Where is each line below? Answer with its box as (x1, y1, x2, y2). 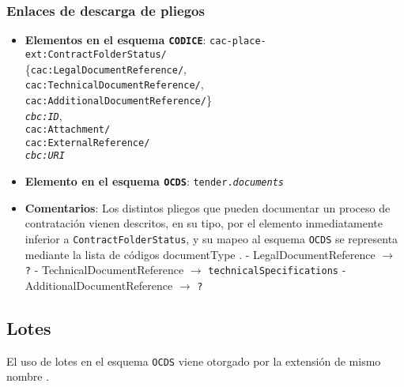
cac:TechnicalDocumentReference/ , (25, 76, 204, 92)
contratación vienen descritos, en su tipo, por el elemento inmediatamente (25, 215, 383, 231)
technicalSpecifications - (208, 261, 346, 278)
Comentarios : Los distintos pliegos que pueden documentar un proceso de (25, 199, 391, 216)
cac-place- (210, 36, 266, 47)
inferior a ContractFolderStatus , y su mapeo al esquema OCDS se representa (25, 230, 398, 246)
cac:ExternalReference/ (25, 137, 150, 148)
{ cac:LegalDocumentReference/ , (25, 60, 187, 77)
